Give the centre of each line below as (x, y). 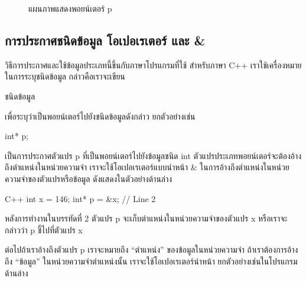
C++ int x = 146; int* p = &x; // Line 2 (80, 198)
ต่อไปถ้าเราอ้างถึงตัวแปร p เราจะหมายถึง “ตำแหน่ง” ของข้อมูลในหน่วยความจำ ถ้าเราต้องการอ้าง (152, 249)
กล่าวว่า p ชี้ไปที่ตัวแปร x (44, 229)
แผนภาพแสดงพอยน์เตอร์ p (70, 8)
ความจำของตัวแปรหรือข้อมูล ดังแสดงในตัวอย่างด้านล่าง (89, 178)
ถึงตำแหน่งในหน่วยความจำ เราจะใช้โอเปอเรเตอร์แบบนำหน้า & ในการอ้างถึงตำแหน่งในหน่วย (147, 167)
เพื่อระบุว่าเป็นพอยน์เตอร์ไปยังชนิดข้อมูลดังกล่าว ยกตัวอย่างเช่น (100, 116)
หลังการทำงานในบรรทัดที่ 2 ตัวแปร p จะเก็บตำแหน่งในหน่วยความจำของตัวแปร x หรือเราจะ (146, 218)
